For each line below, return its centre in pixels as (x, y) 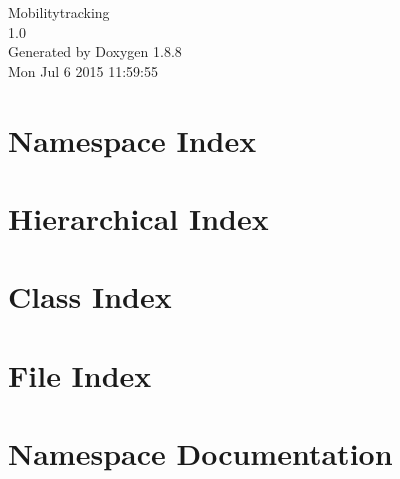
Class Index (90, 296)
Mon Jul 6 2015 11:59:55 (83, 70)
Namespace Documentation (200, 453)
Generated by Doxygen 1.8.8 (95, 51)
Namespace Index (132, 139)
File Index (80, 374)
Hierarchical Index (138, 217)
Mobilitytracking (59, 12)
